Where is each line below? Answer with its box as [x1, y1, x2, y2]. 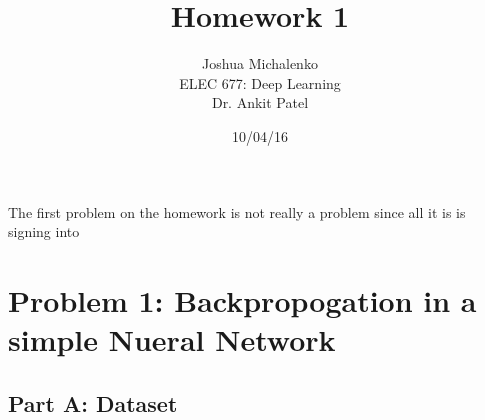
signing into [8, 221, 80, 242]
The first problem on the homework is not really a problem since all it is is [8, 201, 466, 222]
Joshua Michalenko [202, 53, 318, 74]
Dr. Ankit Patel [211, 92, 309, 113]
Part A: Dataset [8, 387, 178, 418]
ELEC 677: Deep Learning [179, 72, 341, 93]
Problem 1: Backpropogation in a [8, 279, 477, 320]
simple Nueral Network [8, 319, 336, 360]
